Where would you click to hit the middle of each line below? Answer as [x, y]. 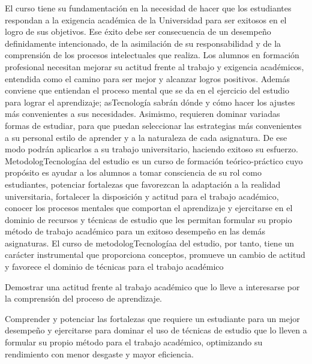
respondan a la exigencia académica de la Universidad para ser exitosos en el [146, 19]
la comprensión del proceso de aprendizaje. [83, 298]
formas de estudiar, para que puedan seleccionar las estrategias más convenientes [153, 125]
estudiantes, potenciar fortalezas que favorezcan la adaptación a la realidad [143, 184]
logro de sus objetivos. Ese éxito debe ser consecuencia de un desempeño [138, 31]
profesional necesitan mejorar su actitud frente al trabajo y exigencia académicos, [154, 66]
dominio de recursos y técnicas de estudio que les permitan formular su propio [148, 219]
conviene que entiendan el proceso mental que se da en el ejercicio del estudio [147, 90]
